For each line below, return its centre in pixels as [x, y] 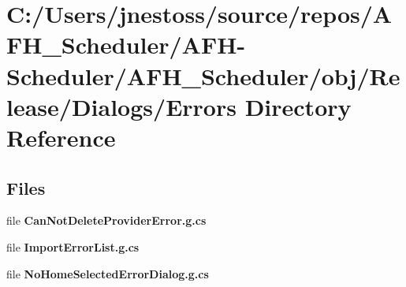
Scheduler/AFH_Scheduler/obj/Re [203, 75]
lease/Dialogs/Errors [121, 106]
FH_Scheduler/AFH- [126, 45]
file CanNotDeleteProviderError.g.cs [106, 220]
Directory [298, 106]
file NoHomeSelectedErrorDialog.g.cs [108, 273]
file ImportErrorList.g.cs [73, 246]
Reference [61, 137]
